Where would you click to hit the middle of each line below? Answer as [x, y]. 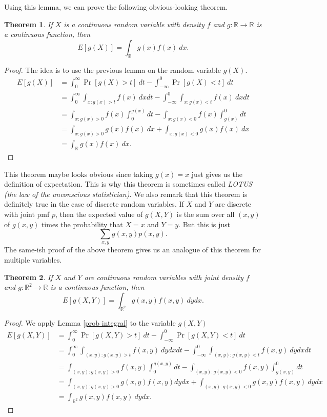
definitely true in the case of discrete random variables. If [94, 204]
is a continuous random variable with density [134, 24]
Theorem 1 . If [28, 24]
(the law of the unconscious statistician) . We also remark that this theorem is [126, 194]
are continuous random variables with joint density [164, 277]
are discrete [233, 204]
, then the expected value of [99, 214]
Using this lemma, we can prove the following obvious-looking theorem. [116, 7]
